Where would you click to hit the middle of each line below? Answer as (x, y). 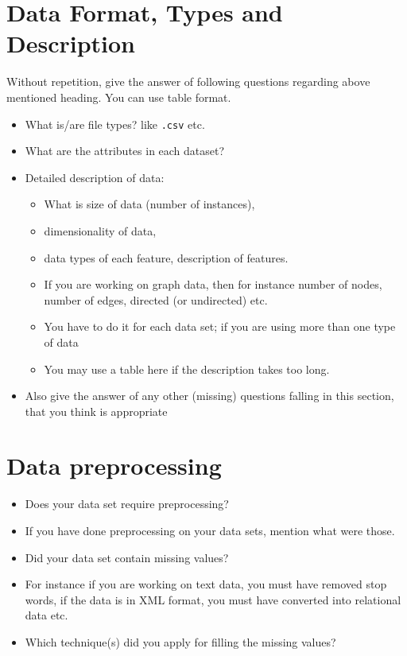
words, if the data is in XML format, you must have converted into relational (213, 599)
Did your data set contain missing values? (127, 557)
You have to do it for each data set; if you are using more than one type (220, 326)
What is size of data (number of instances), (149, 204)
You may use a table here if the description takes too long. (187, 369)
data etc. (47, 615)
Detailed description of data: (95, 177)
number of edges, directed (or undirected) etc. (156, 299)
